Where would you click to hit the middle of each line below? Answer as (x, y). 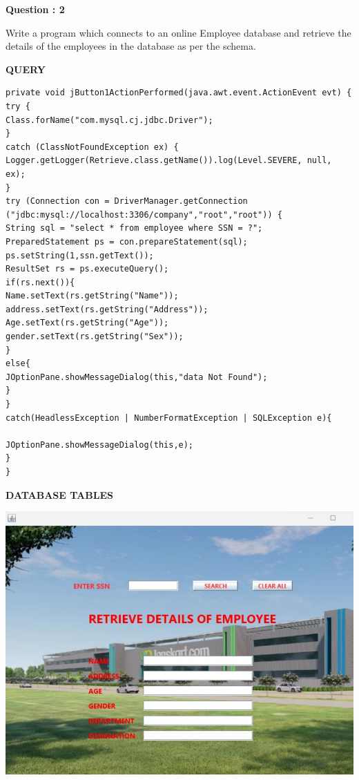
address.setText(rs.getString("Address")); (107, 309)
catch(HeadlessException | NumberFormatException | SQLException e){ (169, 418)
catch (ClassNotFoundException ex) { (92, 147)
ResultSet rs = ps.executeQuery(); (87, 269)
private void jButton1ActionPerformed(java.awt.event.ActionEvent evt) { (179, 93)
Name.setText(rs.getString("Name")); (92, 296)
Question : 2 (35, 9)
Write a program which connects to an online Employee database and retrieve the (178, 32)
